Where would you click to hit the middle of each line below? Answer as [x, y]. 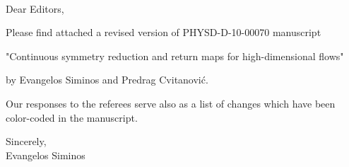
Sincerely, [26, 141]
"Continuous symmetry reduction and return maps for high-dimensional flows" [175, 56]
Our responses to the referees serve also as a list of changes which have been [171, 103]
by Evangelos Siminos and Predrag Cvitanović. [107, 80]
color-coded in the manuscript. [72, 117]
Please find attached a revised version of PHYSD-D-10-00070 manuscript [164, 32]
